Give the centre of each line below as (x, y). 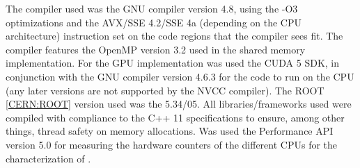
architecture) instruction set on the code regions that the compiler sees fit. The (174, 36)
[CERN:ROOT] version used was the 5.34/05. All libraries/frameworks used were (179, 104)
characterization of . (48, 158)
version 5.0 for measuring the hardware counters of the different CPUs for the (172, 144)
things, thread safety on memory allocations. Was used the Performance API (170, 131)
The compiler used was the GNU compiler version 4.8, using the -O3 (152, 8)
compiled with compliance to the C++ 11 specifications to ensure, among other (175, 117)
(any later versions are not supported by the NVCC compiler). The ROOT (165, 90)
